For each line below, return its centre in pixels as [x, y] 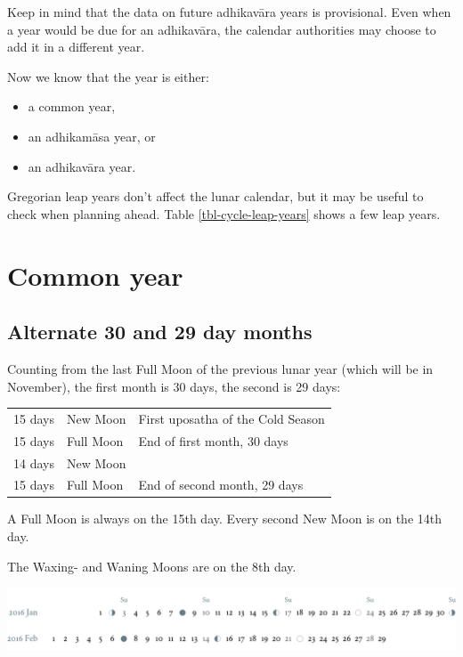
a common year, [72, 106]
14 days [34, 462]
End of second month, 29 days [221, 485]
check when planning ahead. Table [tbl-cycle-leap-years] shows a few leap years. [224, 213]
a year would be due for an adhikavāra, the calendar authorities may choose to [222, 29]
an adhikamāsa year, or [92, 136]
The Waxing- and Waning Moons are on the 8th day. [152, 566]
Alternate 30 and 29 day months [160, 332]
